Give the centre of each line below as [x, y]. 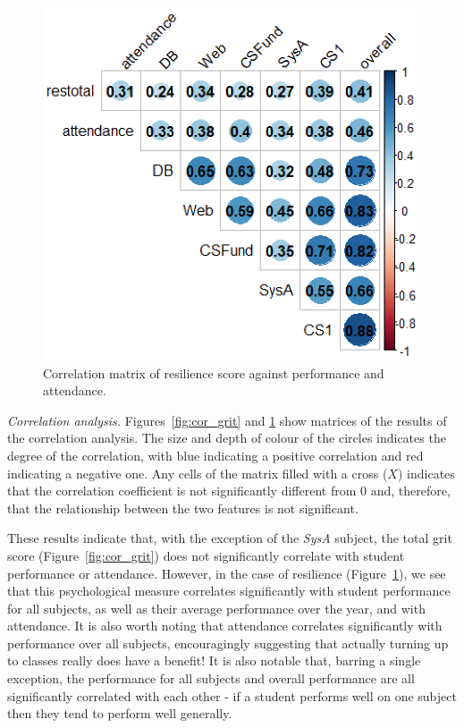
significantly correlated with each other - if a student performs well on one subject [232, 695]
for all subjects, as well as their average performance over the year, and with [216, 608]
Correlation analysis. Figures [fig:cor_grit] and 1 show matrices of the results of [227, 420]
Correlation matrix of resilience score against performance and [214, 372]
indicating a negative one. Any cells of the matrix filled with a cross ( [198, 473]
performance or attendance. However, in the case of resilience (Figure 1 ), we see [227, 573]
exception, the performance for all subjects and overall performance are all [211, 678]
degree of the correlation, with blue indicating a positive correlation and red [215, 455]
